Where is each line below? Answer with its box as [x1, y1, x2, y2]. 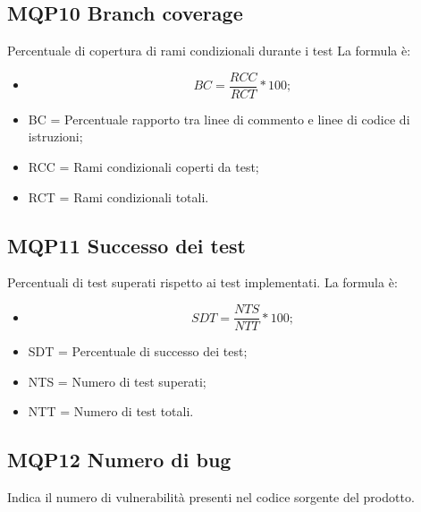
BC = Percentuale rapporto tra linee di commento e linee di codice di [28, 109, 410, 128]
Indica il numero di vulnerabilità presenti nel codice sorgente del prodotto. [7, 488, 415, 507]
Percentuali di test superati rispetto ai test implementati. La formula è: [7, 273, 398, 292]
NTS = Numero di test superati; [28, 371, 206, 390]
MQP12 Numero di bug [7, 446, 232, 474]
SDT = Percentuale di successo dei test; [28, 342, 248, 361]
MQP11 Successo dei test [7, 231, 246, 259]
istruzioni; [28, 127, 83, 146]
